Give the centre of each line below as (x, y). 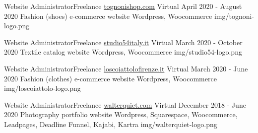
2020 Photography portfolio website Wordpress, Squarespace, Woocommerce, (121, 114)
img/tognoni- (234, 16)
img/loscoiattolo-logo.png (42, 88)
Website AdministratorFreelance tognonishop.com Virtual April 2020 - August (123, 6)
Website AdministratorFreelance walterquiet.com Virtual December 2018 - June (125, 104)
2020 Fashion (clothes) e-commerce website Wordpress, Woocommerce (110, 78)
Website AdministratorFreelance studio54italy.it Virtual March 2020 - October (123, 42)
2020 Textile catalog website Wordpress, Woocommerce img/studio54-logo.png (123, 52)
